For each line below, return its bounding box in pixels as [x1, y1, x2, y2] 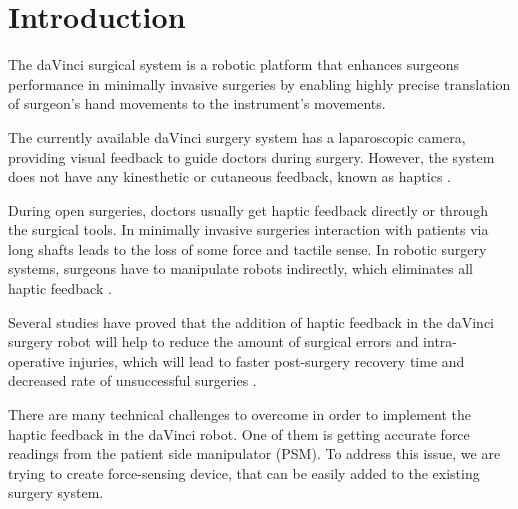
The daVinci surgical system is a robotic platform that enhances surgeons [8, 54, 460, 75]
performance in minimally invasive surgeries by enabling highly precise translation [8, 73, 511, 94]
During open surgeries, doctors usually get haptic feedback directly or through [8, 199, 488, 220]
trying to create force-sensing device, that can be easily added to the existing [8, 462, 480, 483]
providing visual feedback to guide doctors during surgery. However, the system [8, 146, 495, 167]
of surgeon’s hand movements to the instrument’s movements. [8, 93, 386, 114]
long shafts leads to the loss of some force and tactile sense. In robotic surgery [8, 238, 487, 259]
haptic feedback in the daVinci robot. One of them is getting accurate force [8, 423, 470, 444]
